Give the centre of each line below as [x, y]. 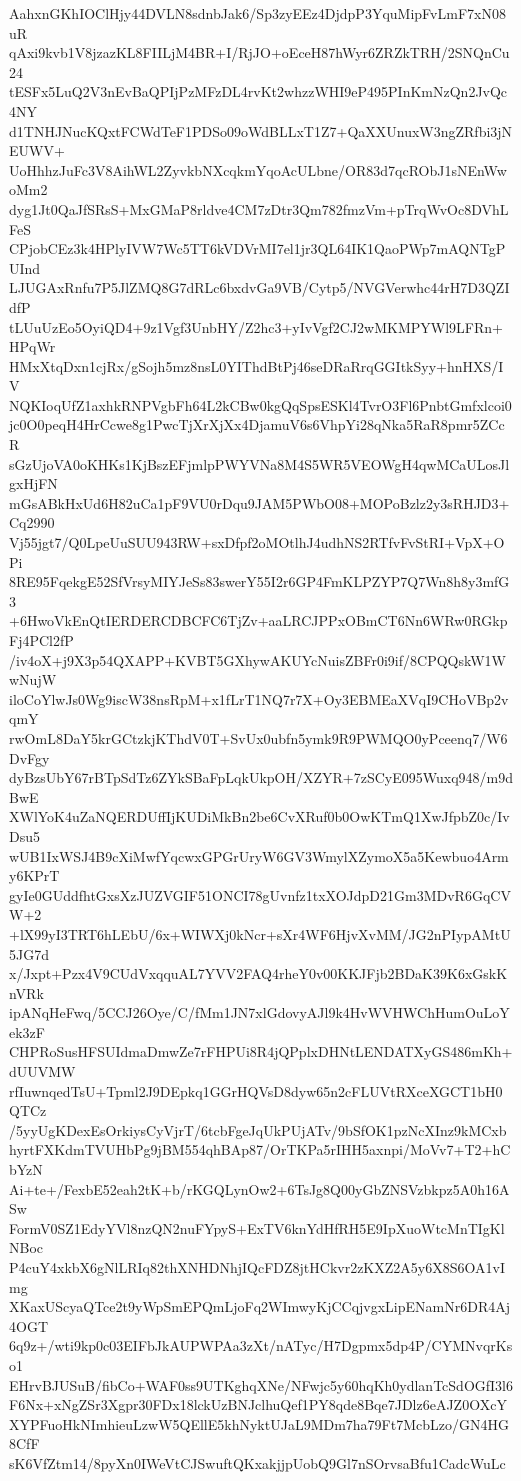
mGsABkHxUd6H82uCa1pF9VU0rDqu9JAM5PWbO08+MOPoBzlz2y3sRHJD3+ [259, 502]
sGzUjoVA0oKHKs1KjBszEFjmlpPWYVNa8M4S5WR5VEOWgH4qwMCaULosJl [259, 463]
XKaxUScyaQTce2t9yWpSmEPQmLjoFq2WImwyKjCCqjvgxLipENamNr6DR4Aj [260, 1306]
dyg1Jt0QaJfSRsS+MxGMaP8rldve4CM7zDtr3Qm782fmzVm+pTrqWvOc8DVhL [259, 208]
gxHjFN [33, 483]
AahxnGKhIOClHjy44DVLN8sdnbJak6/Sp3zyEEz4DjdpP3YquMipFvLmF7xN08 [257, 13]
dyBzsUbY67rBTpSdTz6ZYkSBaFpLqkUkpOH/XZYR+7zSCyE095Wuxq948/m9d [261, 777]
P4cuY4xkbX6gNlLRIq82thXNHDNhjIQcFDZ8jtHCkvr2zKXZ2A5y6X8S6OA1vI [257, 1267]
